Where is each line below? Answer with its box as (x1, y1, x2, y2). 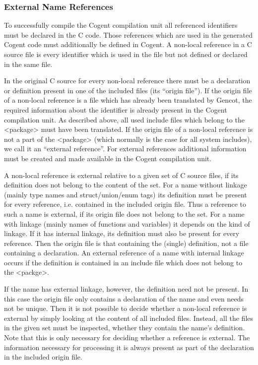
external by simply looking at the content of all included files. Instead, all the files (4, 312, 254, 323)
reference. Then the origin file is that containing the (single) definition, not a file (4, 238, 249, 248)
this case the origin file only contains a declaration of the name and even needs (4, 293, 244, 304)
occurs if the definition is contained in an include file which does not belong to (4, 257, 243, 267)
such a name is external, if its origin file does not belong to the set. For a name (4, 208, 245, 219)
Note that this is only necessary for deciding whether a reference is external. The (4, 332, 250, 343)
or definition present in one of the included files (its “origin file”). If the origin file (4, 85, 252, 95)
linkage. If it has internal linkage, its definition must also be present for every (4, 228, 240, 239)
